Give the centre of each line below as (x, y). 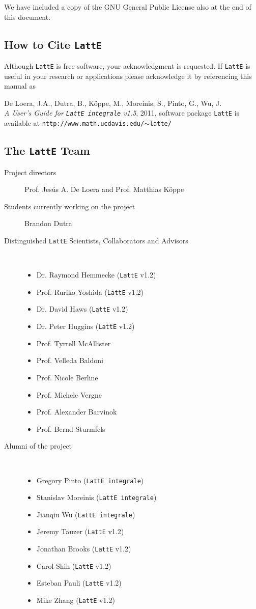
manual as (20, 86)
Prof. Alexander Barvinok (77, 412)
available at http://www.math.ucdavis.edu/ (74, 123)
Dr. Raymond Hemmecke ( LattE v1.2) (96, 275)
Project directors (30, 172)
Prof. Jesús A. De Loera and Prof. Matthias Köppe (104, 189)
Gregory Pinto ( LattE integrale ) (90, 480)
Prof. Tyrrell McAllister (74, 343)
